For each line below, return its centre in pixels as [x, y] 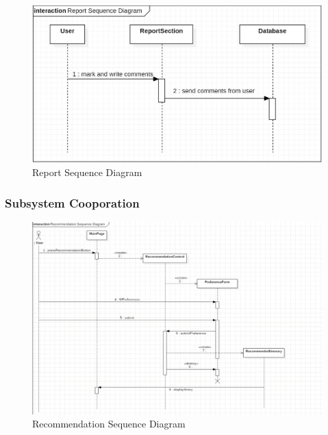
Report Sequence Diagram [87, 172]
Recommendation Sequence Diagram [109, 424]
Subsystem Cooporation [72, 202]
